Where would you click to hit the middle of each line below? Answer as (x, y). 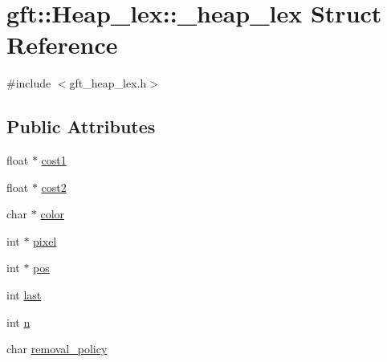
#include (29, 83)
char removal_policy (57, 349)
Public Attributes (81, 126)
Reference (62, 45)
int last (24, 295)
